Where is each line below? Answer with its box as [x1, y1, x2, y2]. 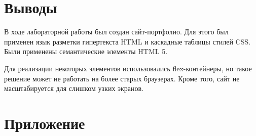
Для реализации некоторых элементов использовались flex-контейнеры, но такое [4, 63, 252, 73]
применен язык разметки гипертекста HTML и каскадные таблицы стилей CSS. [4, 36, 251, 47]
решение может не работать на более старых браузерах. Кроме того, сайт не [4, 73, 240, 83]
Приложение [4, 112, 85, 133]
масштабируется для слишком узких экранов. [4, 83, 144, 94]
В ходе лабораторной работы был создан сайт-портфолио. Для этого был [4, 26, 229, 37]
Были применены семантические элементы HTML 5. [4, 46, 168, 57]
